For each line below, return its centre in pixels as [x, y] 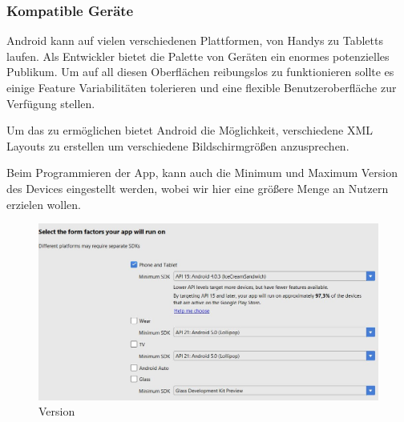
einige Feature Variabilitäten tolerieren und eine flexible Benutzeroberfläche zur [202, 87]
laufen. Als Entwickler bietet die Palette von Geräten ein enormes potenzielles [198, 56]
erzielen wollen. [44, 204]
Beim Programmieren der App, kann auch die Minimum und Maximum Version [202, 173]
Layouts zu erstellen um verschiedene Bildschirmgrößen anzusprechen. [178, 145]
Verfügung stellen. [51, 103]
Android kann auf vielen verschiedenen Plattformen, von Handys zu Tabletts [195, 40]
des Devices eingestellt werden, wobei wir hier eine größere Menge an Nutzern [198, 188]
